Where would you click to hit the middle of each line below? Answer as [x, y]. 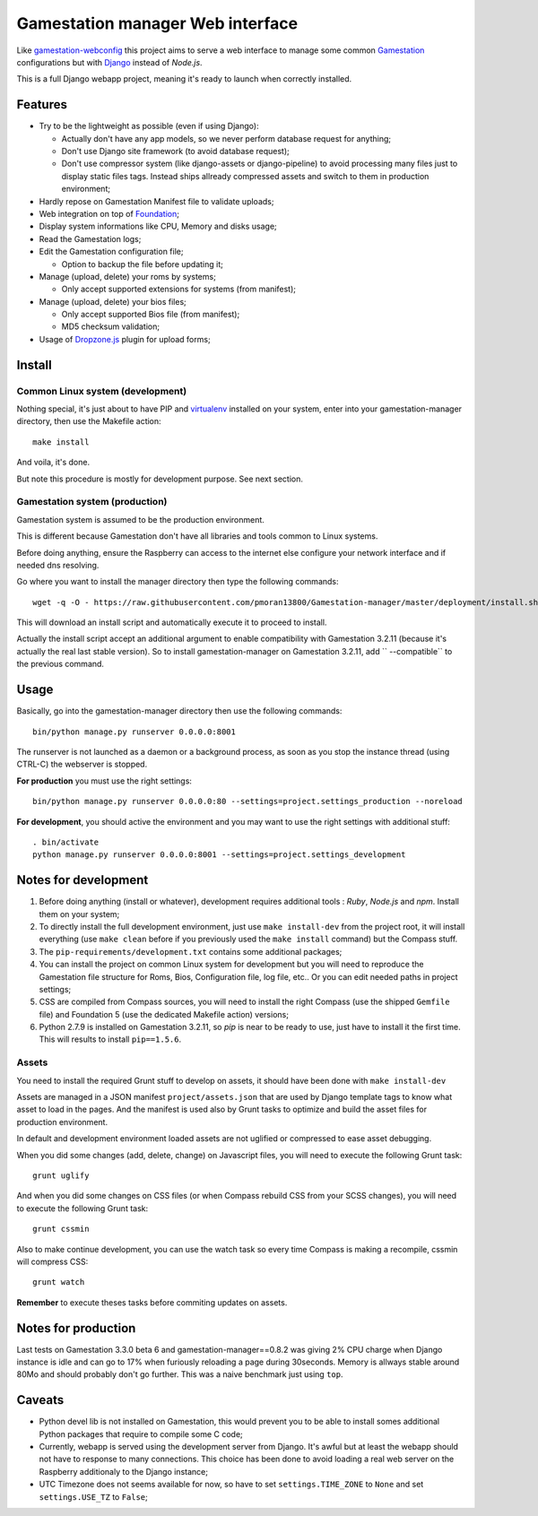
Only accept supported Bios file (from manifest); [151, 315]
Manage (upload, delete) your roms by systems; [128, 276]
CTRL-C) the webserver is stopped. [82, 764]
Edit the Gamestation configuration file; [111, 252]
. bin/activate [66, 842]
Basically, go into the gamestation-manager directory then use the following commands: [179, 711]
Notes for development [82, 880]
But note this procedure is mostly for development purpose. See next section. [160, 479]
